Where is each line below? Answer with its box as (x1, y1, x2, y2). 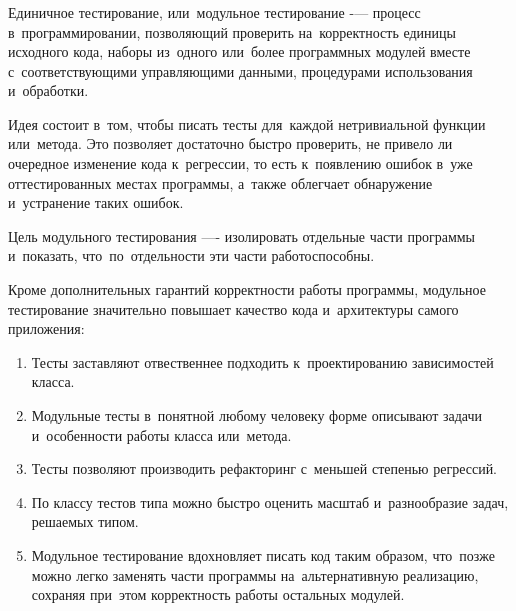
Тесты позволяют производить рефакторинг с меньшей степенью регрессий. (31, 458, 498, 479)
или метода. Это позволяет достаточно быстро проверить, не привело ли (8, 133, 453, 154)
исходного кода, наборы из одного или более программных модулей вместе (8, 41, 471, 62)
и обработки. (8, 80, 89, 101)
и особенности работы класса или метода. (31, 424, 292, 445)
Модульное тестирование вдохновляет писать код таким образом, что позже (31, 544, 495, 565)
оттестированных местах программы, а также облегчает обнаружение (8, 172, 433, 193)
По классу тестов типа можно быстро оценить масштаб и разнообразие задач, (31, 491, 509, 512)
